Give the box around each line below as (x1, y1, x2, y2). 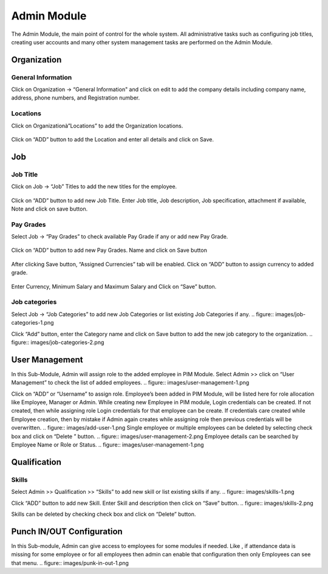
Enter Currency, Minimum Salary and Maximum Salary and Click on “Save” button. (11, 283, 217, 290)
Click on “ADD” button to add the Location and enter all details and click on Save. (11, 136, 214, 143)
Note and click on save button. (11, 205, 88, 212)
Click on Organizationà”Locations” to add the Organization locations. (11, 122, 183, 129)
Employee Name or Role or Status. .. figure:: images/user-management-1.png (11, 441, 204, 448)
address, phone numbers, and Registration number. (11, 94, 140, 101)
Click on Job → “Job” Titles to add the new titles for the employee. (11, 183, 177, 191)
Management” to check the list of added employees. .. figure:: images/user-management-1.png (11, 379, 250, 387)
